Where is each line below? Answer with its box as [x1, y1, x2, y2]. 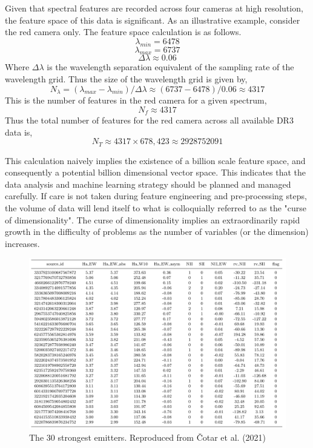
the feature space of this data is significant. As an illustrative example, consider [5, 13, 300, 26]
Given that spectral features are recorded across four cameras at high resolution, [5, 2, 303, 14]
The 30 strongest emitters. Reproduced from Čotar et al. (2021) [29, 430, 266, 443]
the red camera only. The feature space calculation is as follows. [5, 25, 242, 38]
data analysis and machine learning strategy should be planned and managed [5, 177, 291, 190]
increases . [5, 237, 40, 249]
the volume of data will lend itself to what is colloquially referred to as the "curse [5, 202, 307, 214]
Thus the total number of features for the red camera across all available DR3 [5, 114, 294, 127]
